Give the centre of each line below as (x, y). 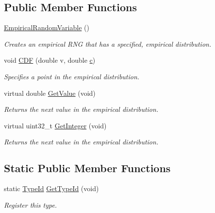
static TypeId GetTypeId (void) (51, 188)
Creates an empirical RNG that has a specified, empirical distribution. (108, 44)
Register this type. (31, 204)
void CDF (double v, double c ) (50, 60)
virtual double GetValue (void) (50, 93)
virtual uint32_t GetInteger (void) (55, 125)
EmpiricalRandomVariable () (47, 27)
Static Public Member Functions (87, 168)
